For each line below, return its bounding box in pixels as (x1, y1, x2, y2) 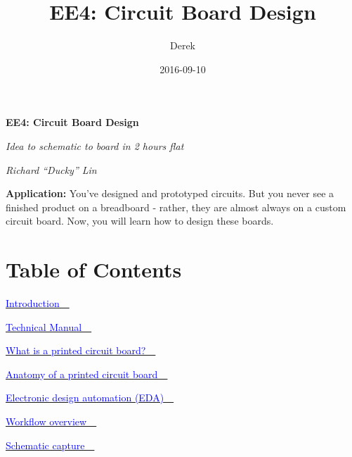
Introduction (6, 296, 60, 310)
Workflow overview (6, 413, 87, 428)
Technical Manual (6, 319, 82, 334)
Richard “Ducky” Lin (6, 162, 97, 177)
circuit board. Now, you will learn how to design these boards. (6, 213, 274, 228)
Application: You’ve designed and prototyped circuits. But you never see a (6, 186, 334, 201)
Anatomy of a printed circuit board (6, 366, 158, 381)
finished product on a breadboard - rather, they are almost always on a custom (6, 199, 346, 214)
